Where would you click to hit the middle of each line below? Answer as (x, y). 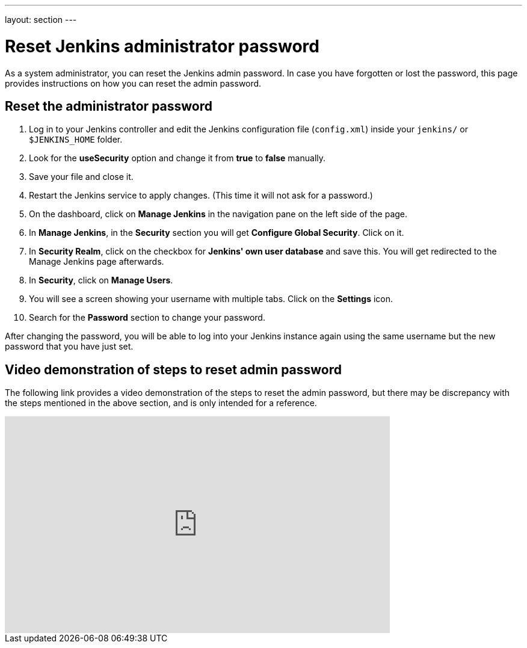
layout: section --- (41, 20)
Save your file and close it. (81, 177)
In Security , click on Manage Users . (101, 280)
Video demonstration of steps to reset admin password (174, 369)
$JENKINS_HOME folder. (76, 140)
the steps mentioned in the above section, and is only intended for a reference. (161, 403)
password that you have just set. (69, 347)
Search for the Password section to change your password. (147, 318)
